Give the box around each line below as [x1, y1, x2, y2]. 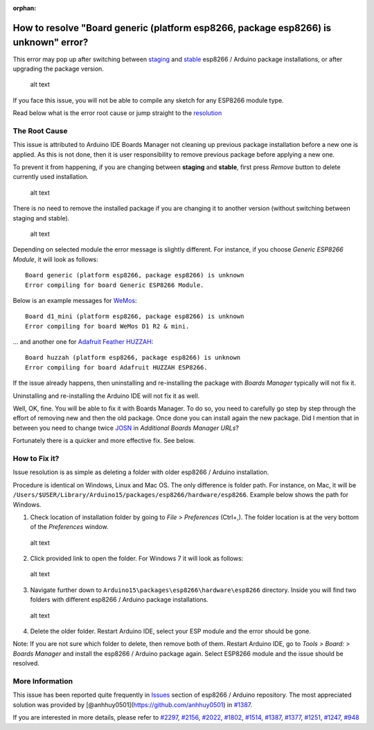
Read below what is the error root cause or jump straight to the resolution [12, 109, 222, 117]
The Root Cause [12, 125, 68, 135]
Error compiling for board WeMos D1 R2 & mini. [25, 322, 190, 330]
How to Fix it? [12, 453, 60, 463]
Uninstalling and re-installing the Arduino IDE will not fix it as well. [12, 392, 200, 400]
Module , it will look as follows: [12, 255, 98, 263]
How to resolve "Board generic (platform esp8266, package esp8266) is [12, 21, 332, 34]
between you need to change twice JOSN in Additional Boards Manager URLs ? [12, 424, 239, 432]
